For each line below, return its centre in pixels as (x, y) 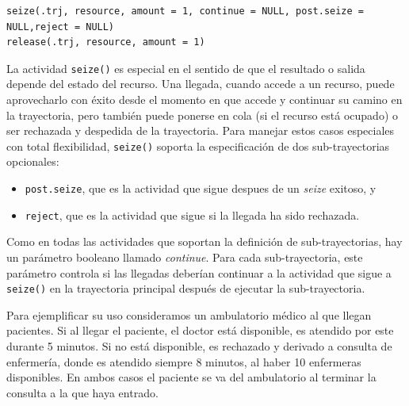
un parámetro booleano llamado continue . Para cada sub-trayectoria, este (185, 257)
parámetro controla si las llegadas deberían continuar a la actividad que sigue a (199, 272)
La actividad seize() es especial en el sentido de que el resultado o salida (186, 68)
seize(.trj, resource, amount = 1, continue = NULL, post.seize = (185, 11)
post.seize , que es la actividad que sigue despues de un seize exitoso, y (201, 188)
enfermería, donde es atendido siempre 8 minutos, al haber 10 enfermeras (184, 361)
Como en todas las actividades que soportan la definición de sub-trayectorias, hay (204, 241)
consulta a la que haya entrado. (82, 392)
